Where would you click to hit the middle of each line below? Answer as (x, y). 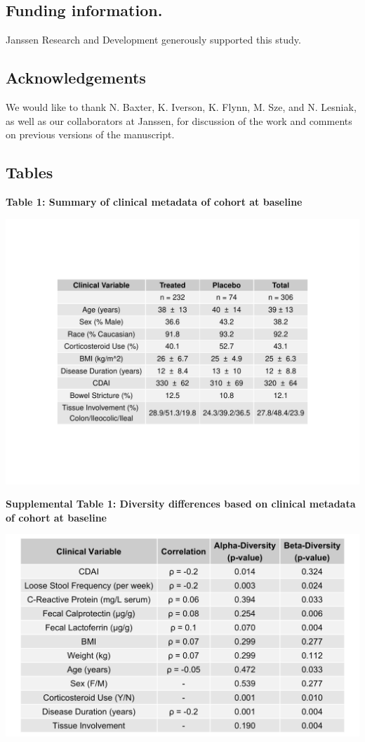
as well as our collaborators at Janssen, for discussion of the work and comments (179, 120)
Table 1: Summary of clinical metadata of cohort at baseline (154, 201)
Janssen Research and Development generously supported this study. (153, 40)
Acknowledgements (76, 78)
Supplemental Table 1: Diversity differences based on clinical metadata (181, 504)
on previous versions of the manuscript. (90, 134)
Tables (29, 172)
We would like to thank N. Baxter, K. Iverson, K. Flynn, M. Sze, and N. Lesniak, (181, 107)
